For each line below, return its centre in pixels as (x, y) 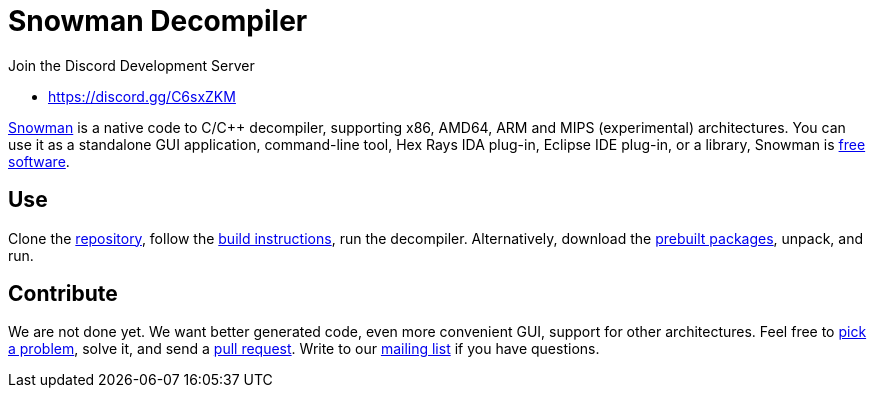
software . (39, 161)
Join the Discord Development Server (131, 65)
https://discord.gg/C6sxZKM (142, 96)
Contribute (63, 294)
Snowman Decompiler (158, 21)
